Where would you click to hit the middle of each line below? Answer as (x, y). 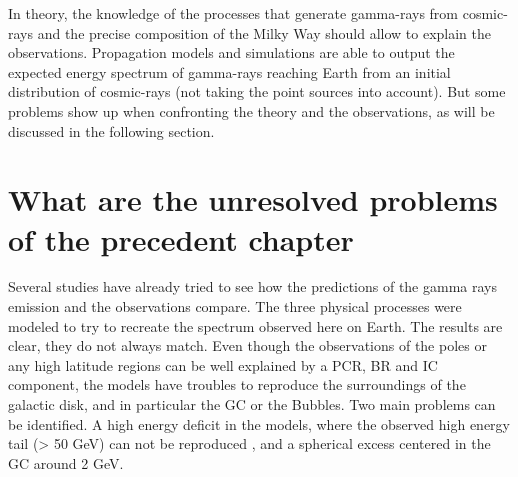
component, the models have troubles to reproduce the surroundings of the (237, 384)
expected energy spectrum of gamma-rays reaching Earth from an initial (229, 71)
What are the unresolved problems (253, 199)
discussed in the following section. (111, 130)
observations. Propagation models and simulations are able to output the (231, 52)
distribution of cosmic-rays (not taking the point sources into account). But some (257, 91)
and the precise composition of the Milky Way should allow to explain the (264, 32)
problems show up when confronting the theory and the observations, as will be (251, 110)
